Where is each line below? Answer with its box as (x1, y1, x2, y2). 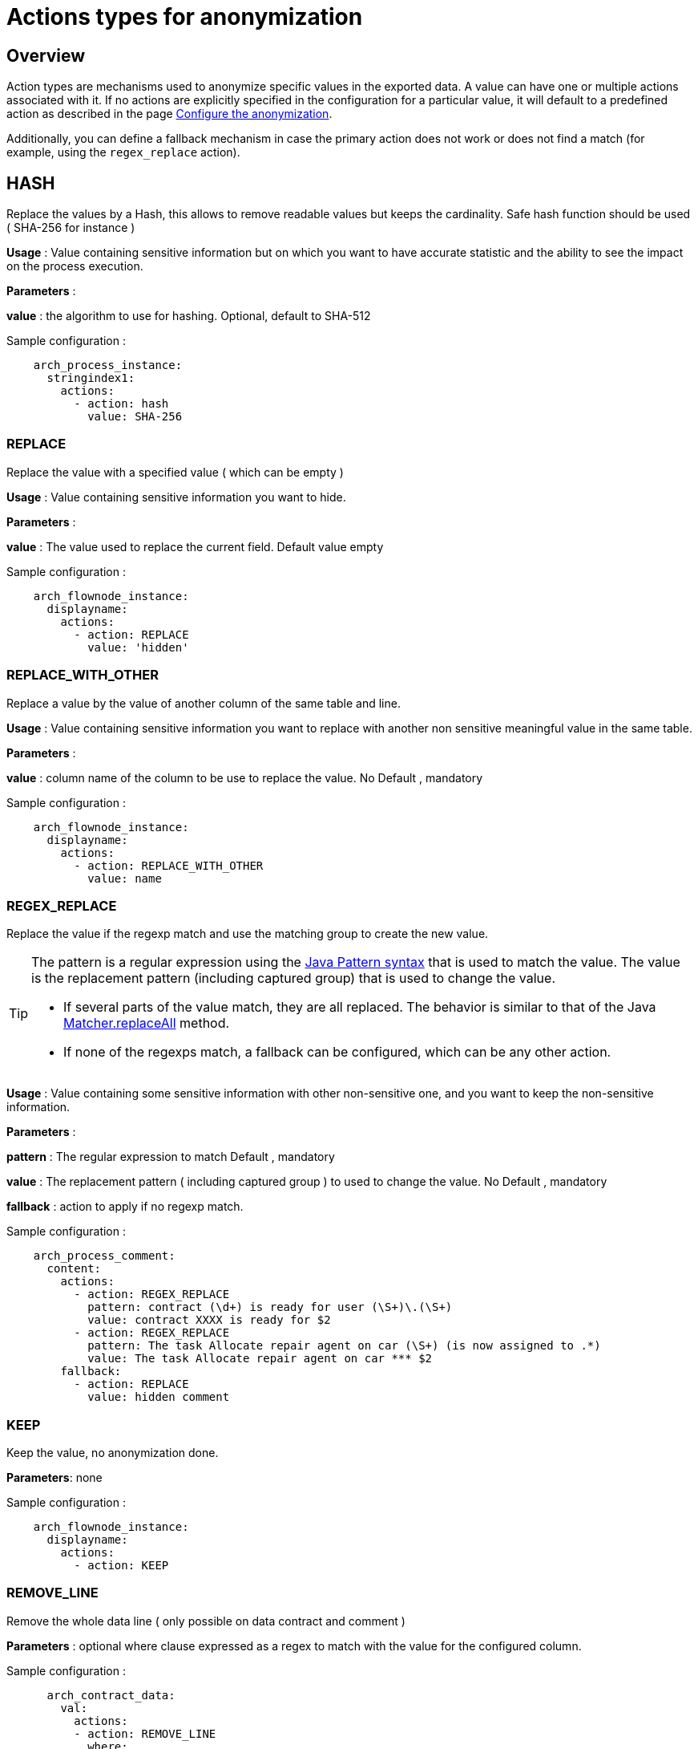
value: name (87, 871, 162, 885)
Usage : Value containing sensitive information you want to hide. (6, 489, 346, 504)
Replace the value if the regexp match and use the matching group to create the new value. (6, 927, 489, 941)
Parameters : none (6, 1471, 103, 1485)
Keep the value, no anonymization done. (6, 1446, 219, 1460)
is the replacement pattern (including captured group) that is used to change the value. (31, 970, 556, 987)
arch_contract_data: (46, 1688, 176, 1702)
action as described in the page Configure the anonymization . (6, 107, 333, 121)
